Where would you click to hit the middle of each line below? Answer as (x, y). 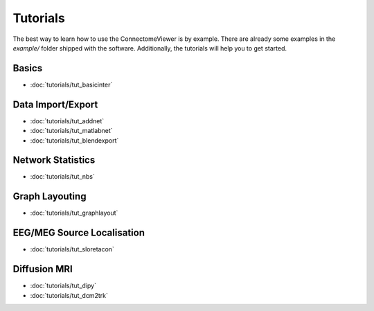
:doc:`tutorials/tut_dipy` (63, 286)
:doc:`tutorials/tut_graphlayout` (74, 213)
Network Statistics (54, 160)
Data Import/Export (55, 104)
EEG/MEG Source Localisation (79, 233)
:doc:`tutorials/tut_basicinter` (71, 85)
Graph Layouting (50, 196)
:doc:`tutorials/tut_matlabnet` (72, 131)
